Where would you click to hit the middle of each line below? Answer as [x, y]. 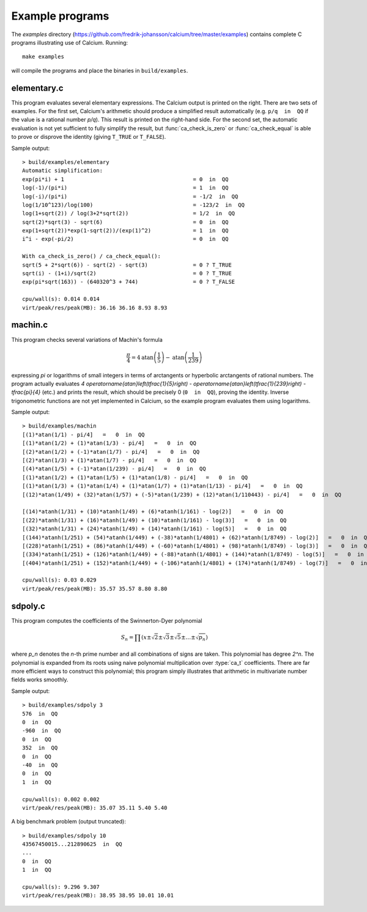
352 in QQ [40, 748]
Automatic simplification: [63, 171]
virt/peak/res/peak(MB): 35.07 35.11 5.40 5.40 [95, 808]
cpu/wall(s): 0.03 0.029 [59, 580]
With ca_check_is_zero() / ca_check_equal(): [92, 256]
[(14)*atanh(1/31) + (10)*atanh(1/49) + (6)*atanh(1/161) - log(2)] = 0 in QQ [153, 512]
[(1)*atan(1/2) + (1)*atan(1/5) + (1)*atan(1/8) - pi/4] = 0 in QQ [135, 477]
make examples [43, 57]
